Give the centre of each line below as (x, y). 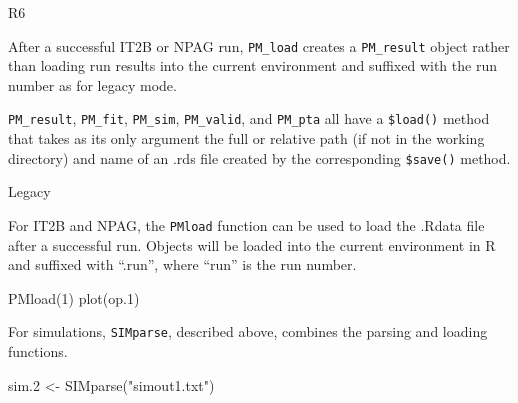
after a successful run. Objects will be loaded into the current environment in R (252, 244)
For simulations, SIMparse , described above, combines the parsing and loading (248, 331)
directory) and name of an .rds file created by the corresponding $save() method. (259, 157)
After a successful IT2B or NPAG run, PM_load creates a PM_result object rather (259, 45)
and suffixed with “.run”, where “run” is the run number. (182, 264)
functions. (38, 351)
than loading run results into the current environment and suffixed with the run (252, 65)
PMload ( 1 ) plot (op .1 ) (74, 297)
